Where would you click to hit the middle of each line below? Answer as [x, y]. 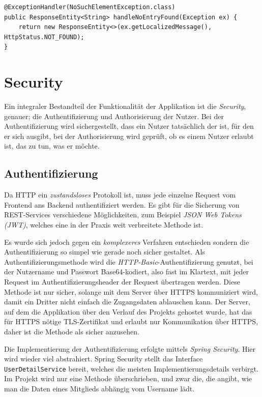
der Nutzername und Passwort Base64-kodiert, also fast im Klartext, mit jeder [126, 272]
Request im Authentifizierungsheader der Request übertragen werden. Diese [122, 282]
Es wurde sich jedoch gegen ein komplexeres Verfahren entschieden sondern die [127, 242]
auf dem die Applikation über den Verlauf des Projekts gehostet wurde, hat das [128, 311]
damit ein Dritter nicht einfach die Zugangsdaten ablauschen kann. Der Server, [127, 302]
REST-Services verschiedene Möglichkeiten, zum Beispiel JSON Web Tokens [123, 215]
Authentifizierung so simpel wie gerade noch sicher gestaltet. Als [105, 252]
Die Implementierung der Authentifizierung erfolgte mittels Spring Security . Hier [130, 348]
